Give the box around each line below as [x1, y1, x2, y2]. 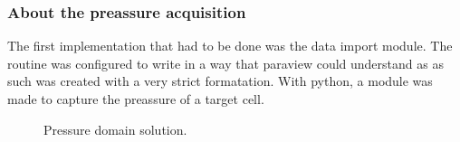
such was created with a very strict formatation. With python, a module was [7, 71, 433, 90]
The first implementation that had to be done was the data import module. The [7, 36, 453, 55]
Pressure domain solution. [43, 119, 187, 138]
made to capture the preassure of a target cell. [7, 90, 264, 108]
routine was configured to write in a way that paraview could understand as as [7, 53, 444, 72]
